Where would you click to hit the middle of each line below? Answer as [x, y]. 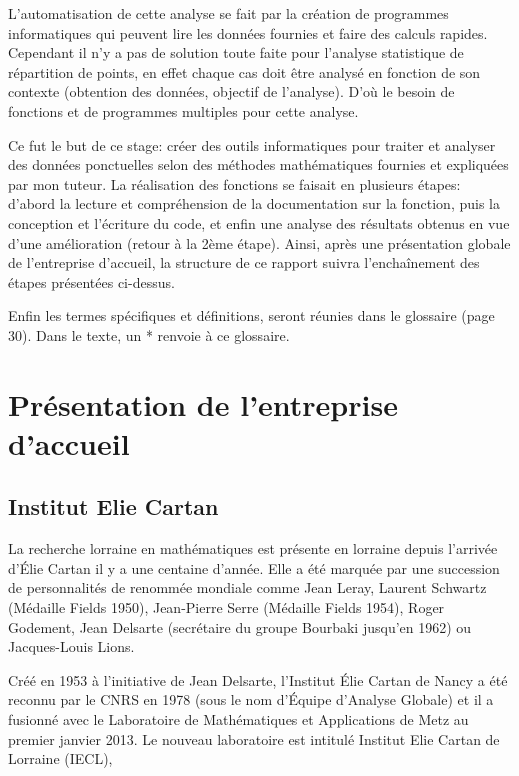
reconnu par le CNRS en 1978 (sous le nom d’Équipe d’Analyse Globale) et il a [251, 699]
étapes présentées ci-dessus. [91, 281]
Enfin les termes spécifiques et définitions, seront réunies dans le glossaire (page [251, 315]
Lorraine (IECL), [60, 758]
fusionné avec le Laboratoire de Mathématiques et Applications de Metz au [238, 719]
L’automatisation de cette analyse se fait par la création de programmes [228, 13]
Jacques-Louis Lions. [71, 646]
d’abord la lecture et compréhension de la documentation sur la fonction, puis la [254, 203]
